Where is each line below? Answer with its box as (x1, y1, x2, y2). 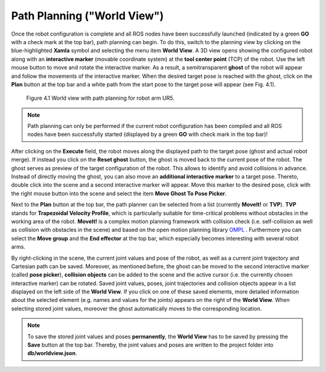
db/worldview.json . (27, 350, 77, 357)
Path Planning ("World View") (11, 9, 164, 22)
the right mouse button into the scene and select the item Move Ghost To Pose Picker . (11, 190, 227, 197)
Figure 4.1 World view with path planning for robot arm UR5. (26, 94, 174, 102)
